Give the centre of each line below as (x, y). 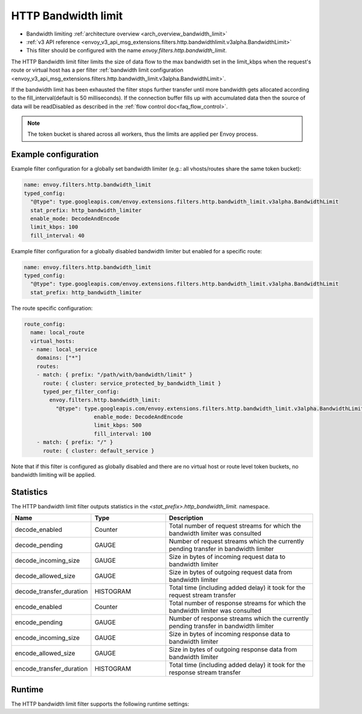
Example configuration (55, 155)
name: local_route (57, 333)
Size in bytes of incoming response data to (230, 634)
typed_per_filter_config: (81, 391)
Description (186, 518)
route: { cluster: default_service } (99, 450)
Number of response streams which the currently (239, 619)
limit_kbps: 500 (118, 425)
